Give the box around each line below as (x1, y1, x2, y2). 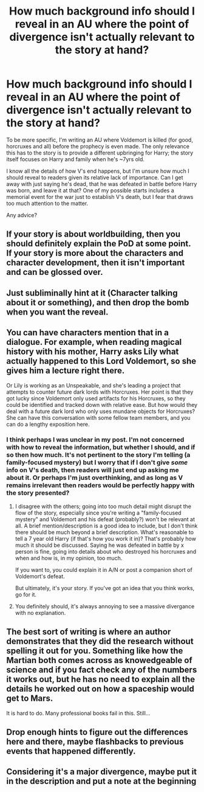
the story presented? (6, 488, 70, 497)
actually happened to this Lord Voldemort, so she (6, 356, 197, 366)
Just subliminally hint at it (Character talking (6, 288, 178, 298)
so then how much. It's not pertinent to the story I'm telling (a (6, 451, 191, 459)
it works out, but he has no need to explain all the (6, 674, 195, 685)
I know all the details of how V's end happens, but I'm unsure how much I (6, 167, 189, 175)
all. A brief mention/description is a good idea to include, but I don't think (15, 522, 198, 529)
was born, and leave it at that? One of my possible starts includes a (6, 187, 174, 194)
